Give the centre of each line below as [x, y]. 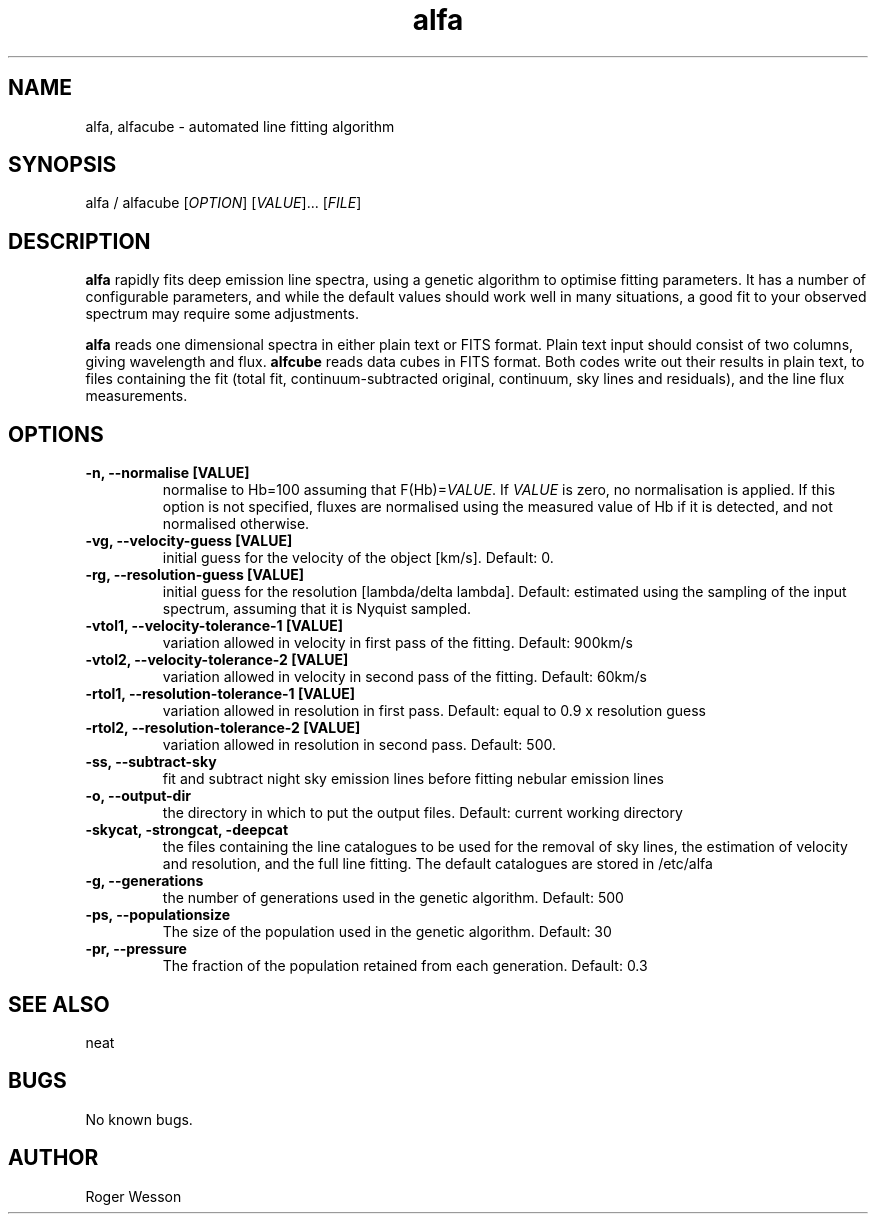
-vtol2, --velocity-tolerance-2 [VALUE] [217, 660]
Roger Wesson [133, 1196]
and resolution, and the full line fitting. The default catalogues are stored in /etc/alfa [437, 864]
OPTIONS [56, 434]
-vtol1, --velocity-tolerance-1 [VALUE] [214, 626]
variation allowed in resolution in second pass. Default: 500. [359, 745]
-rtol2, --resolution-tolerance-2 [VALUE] [223, 728]
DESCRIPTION [79, 241]
